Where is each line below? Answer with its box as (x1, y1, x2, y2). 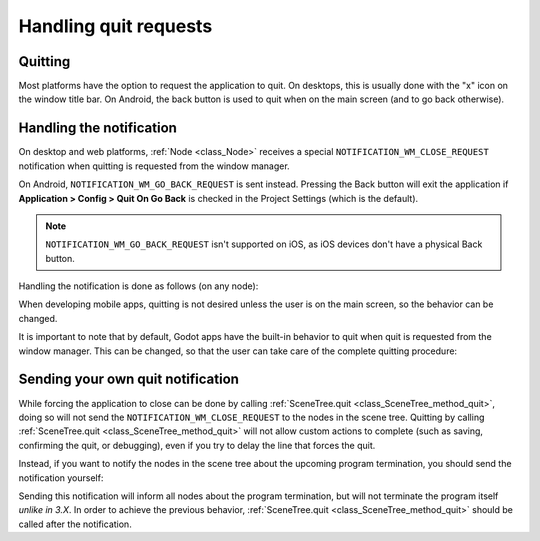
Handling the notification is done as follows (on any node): (18, 280, 259, 292)
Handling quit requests (18, 15, 213, 37)
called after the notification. (18, 518, 132, 530)
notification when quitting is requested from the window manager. (18, 160, 290, 172)
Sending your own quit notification (18, 371, 240, 388)
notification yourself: (18, 471, 104, 484)
